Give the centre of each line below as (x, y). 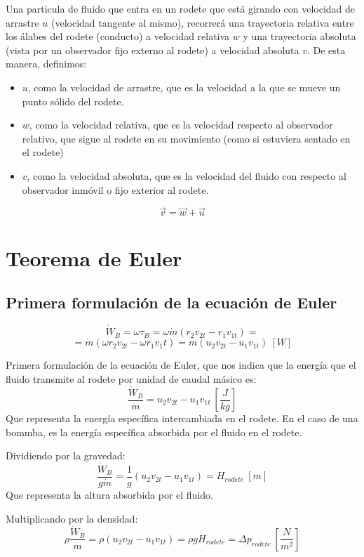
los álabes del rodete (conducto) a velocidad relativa (118, 36)
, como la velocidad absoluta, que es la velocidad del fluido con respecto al (187, 175)
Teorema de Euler (94, 257)
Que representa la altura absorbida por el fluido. (109, 495)
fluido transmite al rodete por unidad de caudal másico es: (131, 378)
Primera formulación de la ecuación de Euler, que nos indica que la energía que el (181, 365)
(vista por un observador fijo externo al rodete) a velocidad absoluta (153, 50)
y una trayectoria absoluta (299, 36)
